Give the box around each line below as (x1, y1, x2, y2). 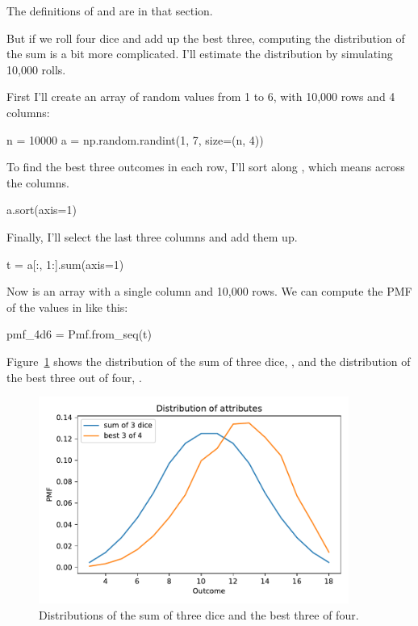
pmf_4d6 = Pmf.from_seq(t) (6, 326, 152, 342)
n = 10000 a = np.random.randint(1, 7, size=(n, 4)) (6, 131, 264, 148)
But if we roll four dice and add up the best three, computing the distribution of (6, 29, 405, 46)
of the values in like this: (6, 298, 128, 315)
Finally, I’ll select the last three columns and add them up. (6, 228, 298, 245)
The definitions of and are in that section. (6, 2, 213, 19)
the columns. (6, 174, 69, 191)
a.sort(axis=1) (6, 201, 77, 218)
